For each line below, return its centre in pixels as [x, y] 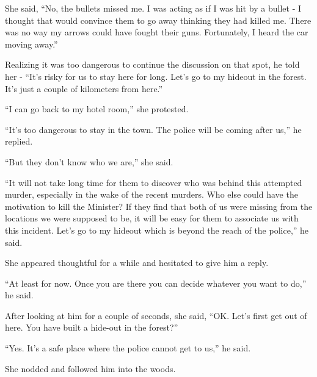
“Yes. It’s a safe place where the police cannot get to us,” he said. [128, 348]
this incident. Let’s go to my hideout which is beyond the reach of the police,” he [157, 230]
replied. [19, 141]
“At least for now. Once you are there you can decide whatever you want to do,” [156, 283]
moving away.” [31, 44]
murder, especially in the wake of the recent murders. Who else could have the [151, 194]
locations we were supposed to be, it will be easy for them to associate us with [152, 218]
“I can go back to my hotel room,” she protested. [97, 109]
